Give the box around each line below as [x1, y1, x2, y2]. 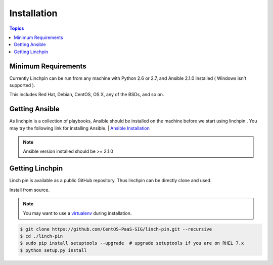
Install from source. [9, 187, 50, 193]
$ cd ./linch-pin [20, 233, 63, 239]
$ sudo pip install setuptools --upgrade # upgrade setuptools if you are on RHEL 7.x [20, 240, 244, 246]
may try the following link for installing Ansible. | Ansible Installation [9, 125, 150, 131]
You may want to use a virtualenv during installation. [23, 210, 132, 216]
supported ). [9, 82, 35, 89]
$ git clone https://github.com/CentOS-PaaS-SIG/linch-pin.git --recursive [20, 226, 212, 232]
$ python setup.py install [20, 247, 87, 253]
